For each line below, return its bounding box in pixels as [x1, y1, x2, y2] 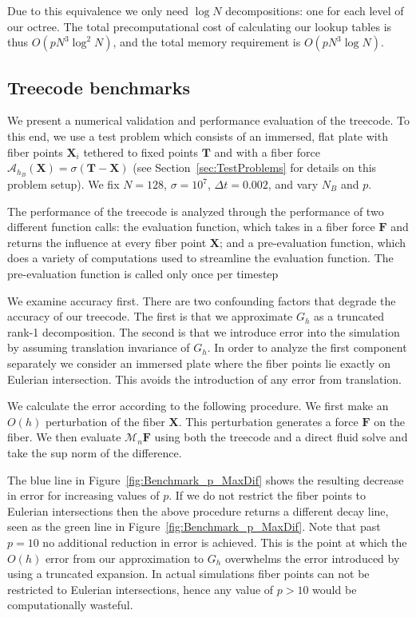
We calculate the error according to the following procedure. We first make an [7, 397, 389, 414]
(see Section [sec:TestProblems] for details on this [133, 159, 377, 176]
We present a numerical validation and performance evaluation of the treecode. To [7, 112, 410, 129]
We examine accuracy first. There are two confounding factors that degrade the [7, 292, 396, 309]
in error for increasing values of [7, 487, 160, 504]
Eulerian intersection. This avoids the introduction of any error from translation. [7, 370, 402, 387]
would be [312, 580, 357, 597]
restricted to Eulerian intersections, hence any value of [7, 580, 274, 597]
